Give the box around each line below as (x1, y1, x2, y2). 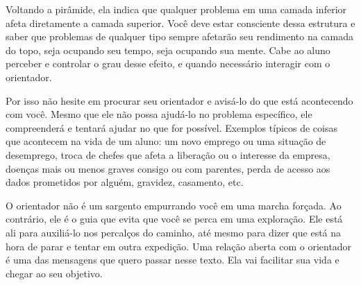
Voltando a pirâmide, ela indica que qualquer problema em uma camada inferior (6, 2, 347, 16)
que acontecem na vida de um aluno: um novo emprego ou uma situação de (6, 134, 326, 148)
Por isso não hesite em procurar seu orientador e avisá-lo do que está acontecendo (6, 93, 353, 107)
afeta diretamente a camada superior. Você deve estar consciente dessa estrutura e (6, 15, 355, 30)
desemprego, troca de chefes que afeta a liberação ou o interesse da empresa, (6, 147, 330, 162)
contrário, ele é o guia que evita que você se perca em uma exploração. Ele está (6, 211, 343, 226)
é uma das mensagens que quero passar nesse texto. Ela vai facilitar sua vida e (6, 252, 339, 267)
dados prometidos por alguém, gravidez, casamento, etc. (6, 175, 244, 189)
